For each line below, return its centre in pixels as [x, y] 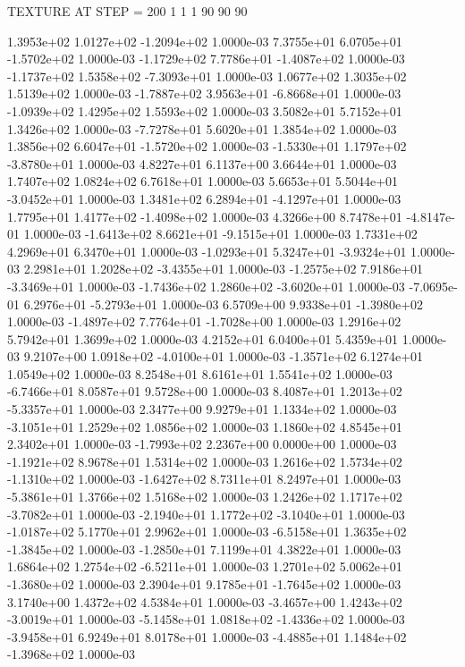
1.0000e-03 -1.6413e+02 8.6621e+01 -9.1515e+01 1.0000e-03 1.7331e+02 [220, 234]
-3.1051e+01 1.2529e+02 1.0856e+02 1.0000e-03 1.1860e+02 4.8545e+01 [205, 426]
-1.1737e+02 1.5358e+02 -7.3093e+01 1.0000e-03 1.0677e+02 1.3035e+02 [207, 76]
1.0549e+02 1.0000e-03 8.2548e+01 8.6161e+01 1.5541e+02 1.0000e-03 [200, 373]
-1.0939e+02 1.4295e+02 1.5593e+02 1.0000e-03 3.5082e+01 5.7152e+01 [205, 110]
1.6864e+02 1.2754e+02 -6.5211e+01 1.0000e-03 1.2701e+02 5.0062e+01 [205, 566]
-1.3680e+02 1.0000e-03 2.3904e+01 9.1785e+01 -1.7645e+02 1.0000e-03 [204, 584]
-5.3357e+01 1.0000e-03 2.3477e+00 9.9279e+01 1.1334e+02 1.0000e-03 [202, 409]
